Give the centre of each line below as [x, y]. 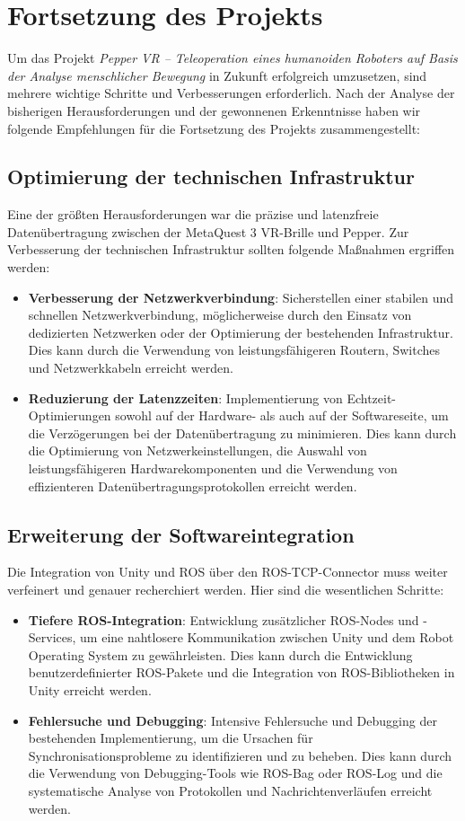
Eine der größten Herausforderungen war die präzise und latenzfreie [193, 214]
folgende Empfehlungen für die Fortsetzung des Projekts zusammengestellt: [214, 128]
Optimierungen [70, 415]
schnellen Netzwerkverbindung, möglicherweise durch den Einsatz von [220, 315]
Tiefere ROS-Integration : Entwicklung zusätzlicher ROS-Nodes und [224, 619]
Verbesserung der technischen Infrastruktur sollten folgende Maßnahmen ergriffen [231, 249]
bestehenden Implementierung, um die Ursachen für [171, 738]
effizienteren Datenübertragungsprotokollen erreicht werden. [193, 486]
